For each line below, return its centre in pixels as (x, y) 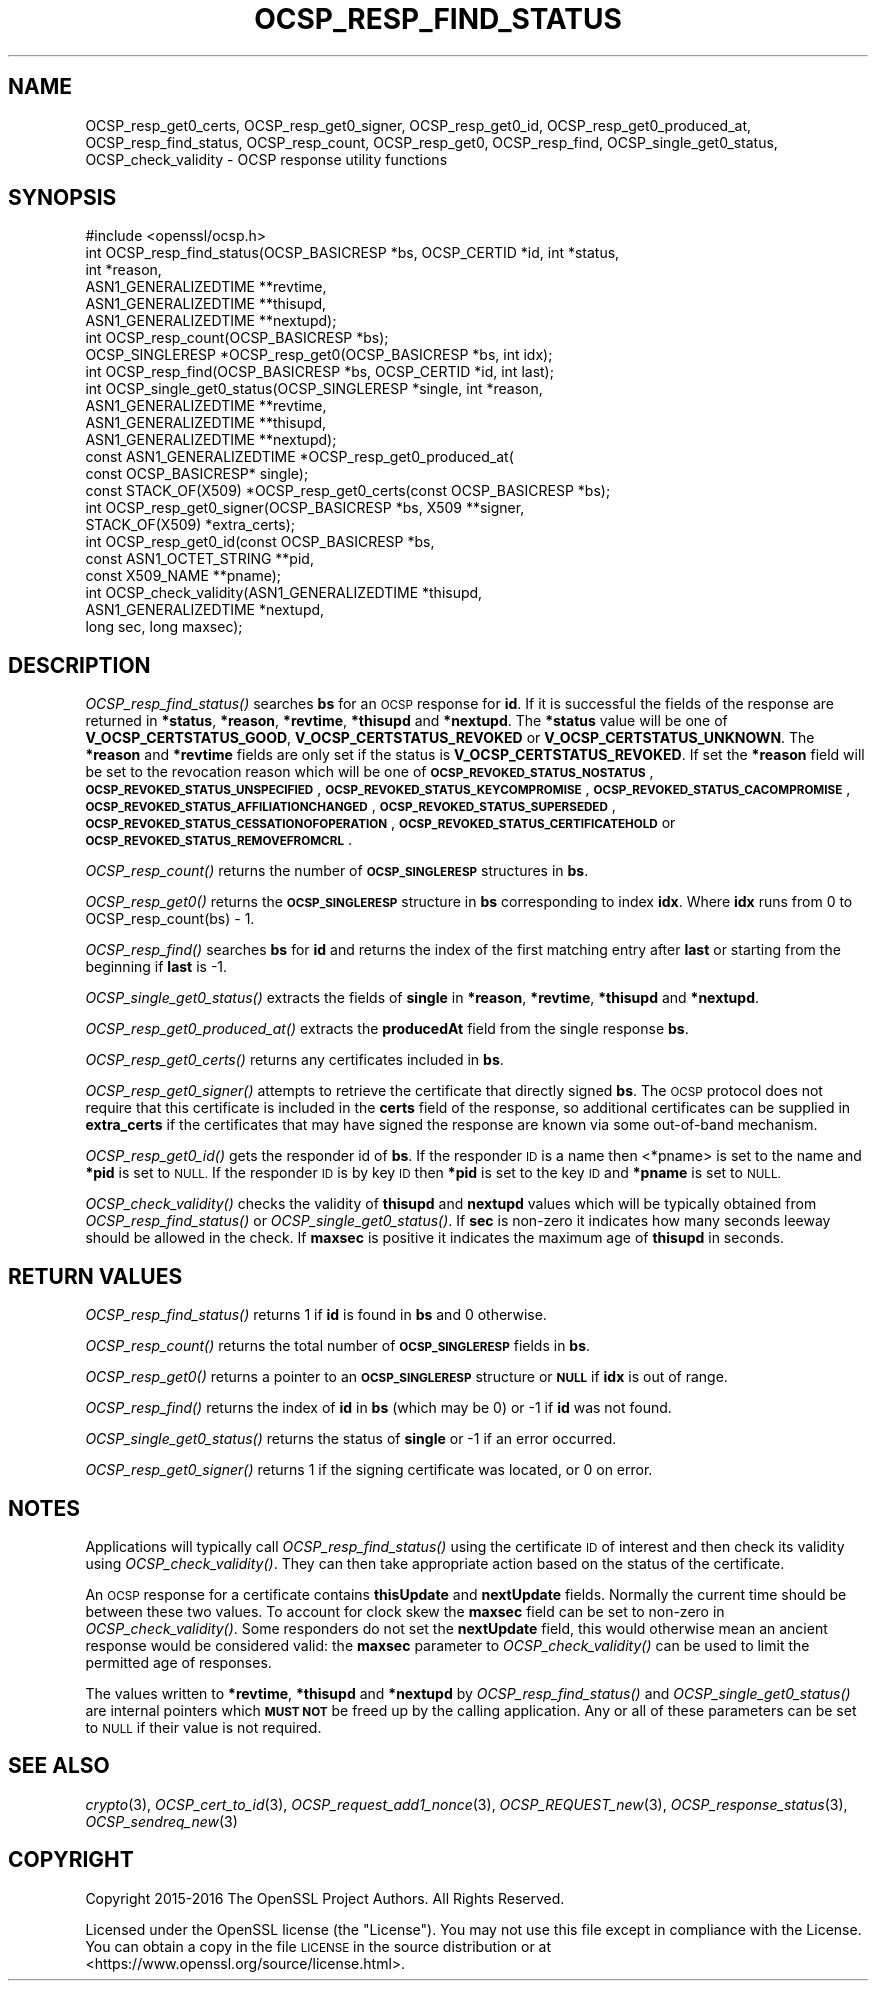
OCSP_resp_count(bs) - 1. (170, 919)
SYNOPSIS (62, 198)
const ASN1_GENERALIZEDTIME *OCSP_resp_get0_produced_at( (299, 457)
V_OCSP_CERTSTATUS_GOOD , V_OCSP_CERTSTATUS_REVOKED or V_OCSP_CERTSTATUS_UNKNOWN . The (450, 738)
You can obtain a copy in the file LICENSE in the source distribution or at (318, 1946)
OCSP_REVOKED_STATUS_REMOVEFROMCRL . (218, 840)
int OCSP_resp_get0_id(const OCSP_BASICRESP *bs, (260, 542)
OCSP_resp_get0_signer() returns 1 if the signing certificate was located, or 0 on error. (369, 1470)
